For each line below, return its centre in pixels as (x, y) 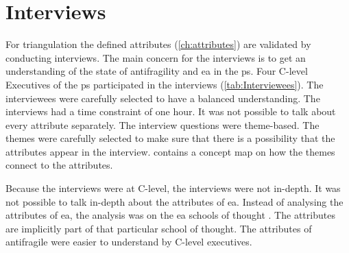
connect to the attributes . (59, 165)
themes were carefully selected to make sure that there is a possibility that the (170, 138)
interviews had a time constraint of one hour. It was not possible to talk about (171, 111)
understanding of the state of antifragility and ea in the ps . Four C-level (157, 71)
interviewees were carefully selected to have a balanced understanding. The (163, 98)
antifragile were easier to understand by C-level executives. (129, 242)
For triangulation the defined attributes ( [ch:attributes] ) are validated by (158, 44)
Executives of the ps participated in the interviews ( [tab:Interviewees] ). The (165, 84)
